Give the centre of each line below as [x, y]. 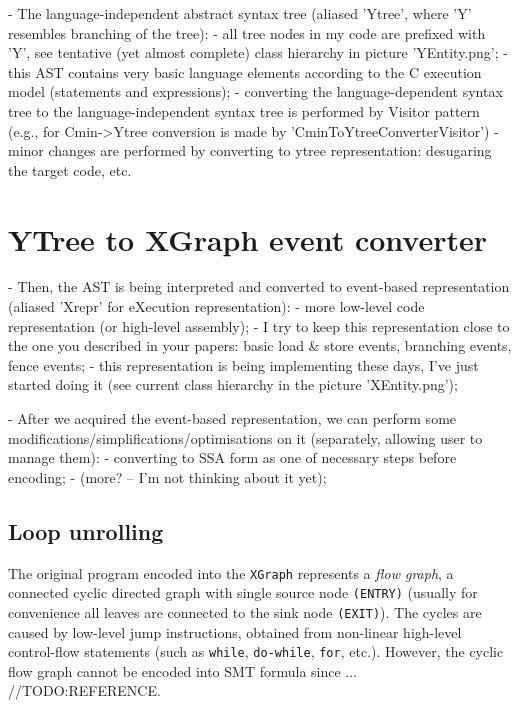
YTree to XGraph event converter [247, 238]
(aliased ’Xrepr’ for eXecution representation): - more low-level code [216, 306]
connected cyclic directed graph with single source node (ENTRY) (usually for [243, 592]
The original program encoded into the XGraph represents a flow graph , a [231, 572]
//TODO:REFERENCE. [84, 690]
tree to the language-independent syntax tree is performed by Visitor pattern [244, 110]
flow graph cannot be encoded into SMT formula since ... [183, 670]
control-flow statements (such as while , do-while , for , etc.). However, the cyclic [256, 651]
